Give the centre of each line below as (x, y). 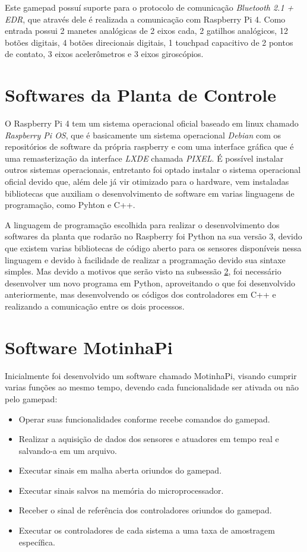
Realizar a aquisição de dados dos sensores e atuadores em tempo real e (149, 439)
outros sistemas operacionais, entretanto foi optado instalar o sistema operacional (153, 170)
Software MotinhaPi (89, 347)
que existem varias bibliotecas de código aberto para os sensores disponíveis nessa (153, 248)
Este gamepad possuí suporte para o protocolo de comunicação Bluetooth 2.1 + (149, 7)
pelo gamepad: (31, 398)
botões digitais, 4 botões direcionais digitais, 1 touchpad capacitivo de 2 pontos (149, 42)
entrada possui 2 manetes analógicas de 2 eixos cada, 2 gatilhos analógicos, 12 (146, 31)
